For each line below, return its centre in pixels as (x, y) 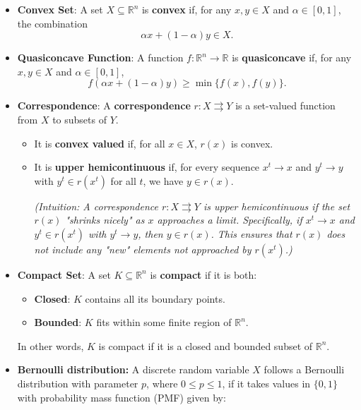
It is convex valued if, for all (100, 143)
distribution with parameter (78, 383)
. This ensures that (251, 233)
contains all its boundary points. (155, 298)
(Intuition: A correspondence (96, 206)
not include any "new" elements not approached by (143, 249)
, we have (163, 180)
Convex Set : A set (60, 9)
